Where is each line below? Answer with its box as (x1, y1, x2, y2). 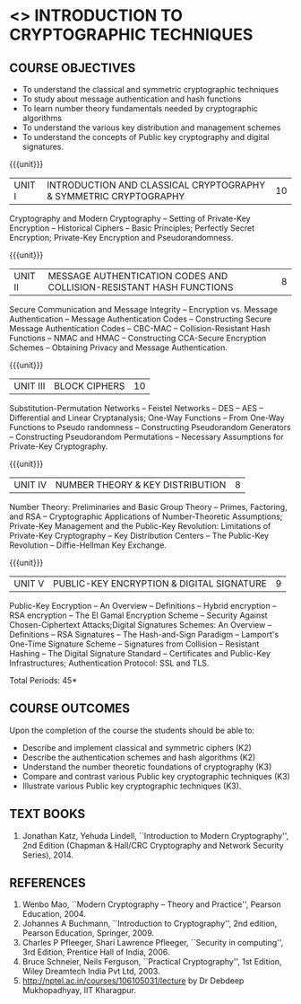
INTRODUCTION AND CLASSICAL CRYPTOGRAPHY (47, 179, 266, 191)
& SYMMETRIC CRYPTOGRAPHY (47, 190, 185, 202)
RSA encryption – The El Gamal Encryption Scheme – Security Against (9, 610, 268, 621)
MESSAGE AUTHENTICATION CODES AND (47, 270, 228, 282)
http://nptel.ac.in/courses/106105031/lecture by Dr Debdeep (21, 975, 245, 986)
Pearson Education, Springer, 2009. (21, 928, 155, 938)
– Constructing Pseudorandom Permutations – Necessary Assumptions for (9, 432, 284, 442)
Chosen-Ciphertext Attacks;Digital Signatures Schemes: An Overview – (9, 620, 272, 630)
